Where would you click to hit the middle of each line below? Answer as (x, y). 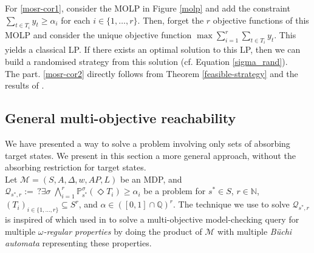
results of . (25, 85)
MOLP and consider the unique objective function (98, 35)
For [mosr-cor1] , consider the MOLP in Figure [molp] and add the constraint (148, 8)
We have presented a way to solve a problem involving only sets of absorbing (148, 143)
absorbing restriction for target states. (76, 167)
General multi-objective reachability (121, 118)
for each (76, 20)
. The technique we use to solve (231, 204)
